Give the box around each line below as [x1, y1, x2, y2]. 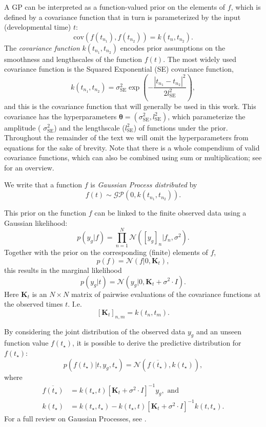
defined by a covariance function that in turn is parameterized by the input [4, 11, 241, 22]
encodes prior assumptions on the [120, 42, 226, 53]
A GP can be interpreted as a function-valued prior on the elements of [4, 2, 226, 12]
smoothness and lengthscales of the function [4, 53, 142, 64]
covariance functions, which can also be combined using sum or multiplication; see [4, 152, 262, 163]
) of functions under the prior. [133, 122, 228, 133]
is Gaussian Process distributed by [90, 179, 197, 190]
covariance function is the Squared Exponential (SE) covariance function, [4, 63, 234, 74]
